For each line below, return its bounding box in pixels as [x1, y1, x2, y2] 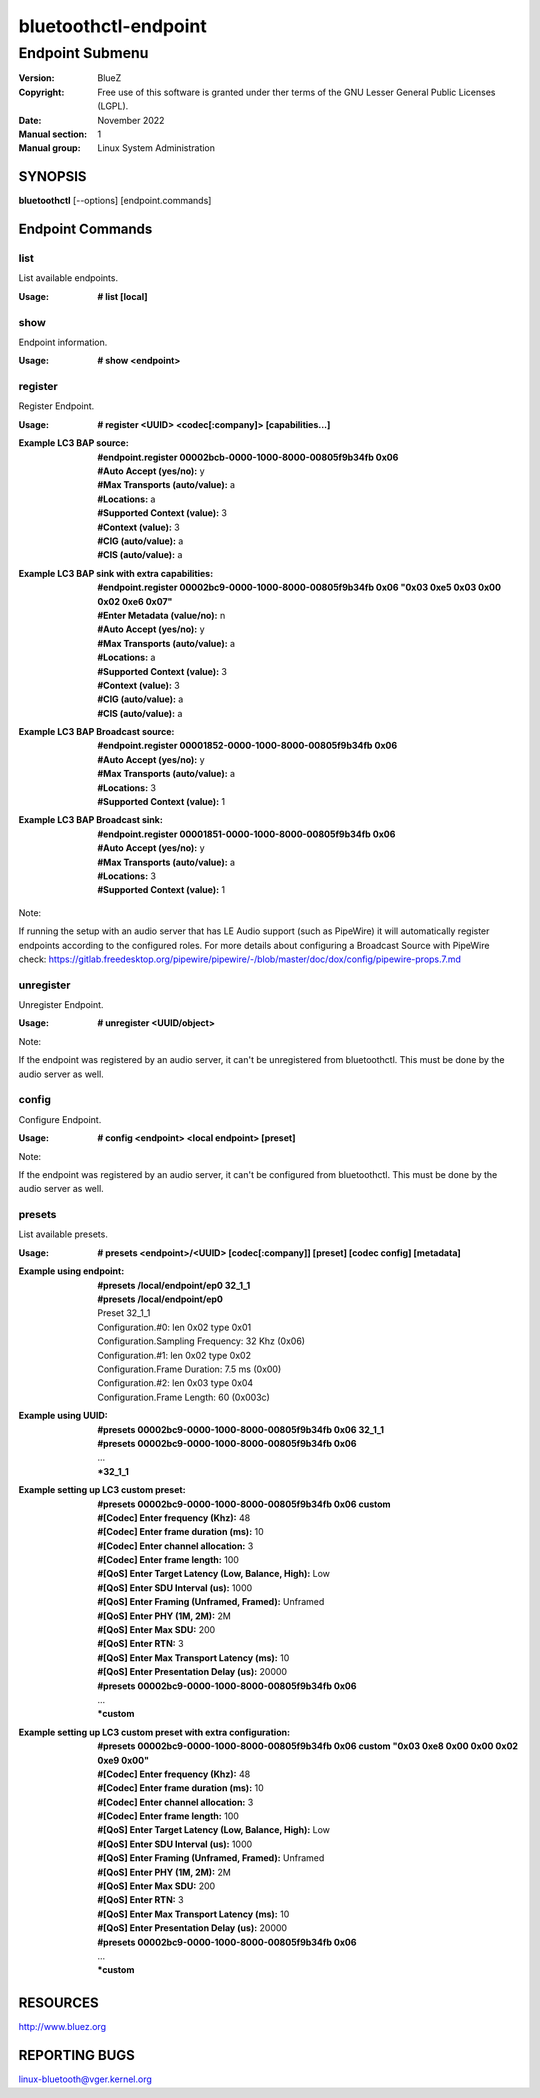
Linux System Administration [97, 142, 215, 154]
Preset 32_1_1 [97, 1307, 151, 1319]
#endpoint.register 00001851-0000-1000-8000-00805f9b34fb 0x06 [97, 828, 396, 840]
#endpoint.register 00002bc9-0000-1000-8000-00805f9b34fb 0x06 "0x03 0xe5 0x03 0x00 [97, 581, 502, 594]
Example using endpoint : [18, 1265, 125, 1277]
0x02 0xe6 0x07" [97, 595, 173, 607]
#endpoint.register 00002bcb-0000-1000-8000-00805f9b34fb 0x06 [97, 451, 399, 463]
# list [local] [97, 290, 149, 302]
